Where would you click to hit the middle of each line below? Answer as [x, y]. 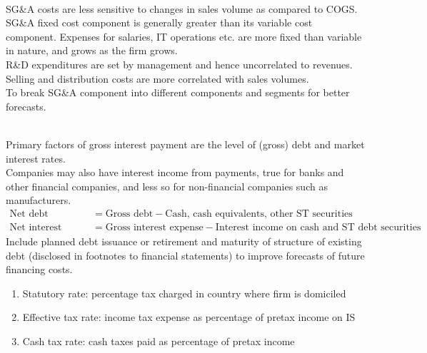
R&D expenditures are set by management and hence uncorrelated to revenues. [179, 64]
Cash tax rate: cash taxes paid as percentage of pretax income [159, 341]
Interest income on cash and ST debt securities [318, 227]
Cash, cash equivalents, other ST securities [259, 214]
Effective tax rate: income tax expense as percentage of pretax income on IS [189, 317]
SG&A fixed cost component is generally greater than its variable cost [159, 22]
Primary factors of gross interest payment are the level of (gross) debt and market [185, 144]
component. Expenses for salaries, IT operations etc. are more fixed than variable [184, 36]
